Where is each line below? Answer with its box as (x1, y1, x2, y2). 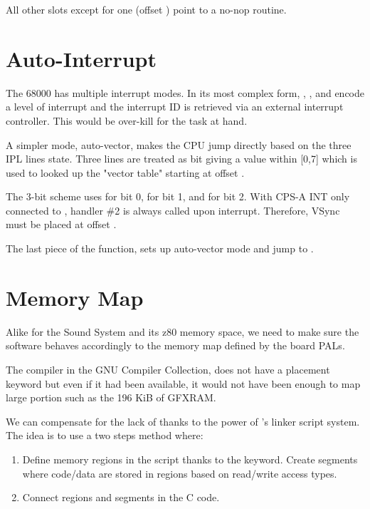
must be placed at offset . (6, 217, 117, 232)
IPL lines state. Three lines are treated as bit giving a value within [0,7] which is (6, 151, 357, 166)
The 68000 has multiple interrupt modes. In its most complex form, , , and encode (6, 85, 365, 100)
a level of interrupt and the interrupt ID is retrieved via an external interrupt (6, 99, 344, 114)
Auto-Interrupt (6, 43, 157, 73)
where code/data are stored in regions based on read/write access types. (22, 466, 337, 480)
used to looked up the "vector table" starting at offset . (6, 165, 245, 180)
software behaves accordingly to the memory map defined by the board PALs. (6, 338, 345, 353)
